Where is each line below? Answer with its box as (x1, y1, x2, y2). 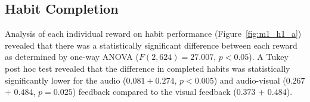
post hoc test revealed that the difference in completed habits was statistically (5, 62, 290, 74)
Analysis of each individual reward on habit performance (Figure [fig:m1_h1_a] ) (5, 27, 302, 40)
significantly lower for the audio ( (5, 74, 126, 86)
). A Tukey (249, 50, 289, 63)
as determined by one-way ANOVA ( (5, 50, 139, 63)
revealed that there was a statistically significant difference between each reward (5, 39, 297, 51)
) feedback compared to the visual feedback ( (72, 85, 237, 98)
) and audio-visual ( (213, 74, 286, 86)
